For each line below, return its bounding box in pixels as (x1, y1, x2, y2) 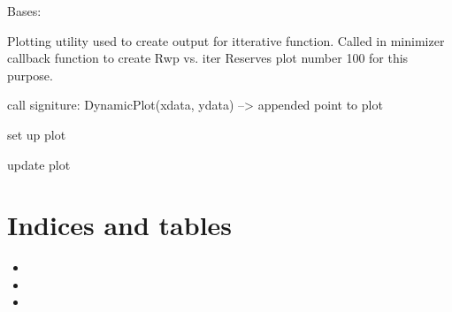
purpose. (7, 65, 53, 84)
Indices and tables (7, 207, 233, 243)
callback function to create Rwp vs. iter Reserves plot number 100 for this (7, 49, 409, 67)
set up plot (7, 125, 66, 143)
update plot (7, 155, 71, 173)
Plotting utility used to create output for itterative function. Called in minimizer (7, 31, 445, 49)
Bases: (7, 2, 42, 19)
